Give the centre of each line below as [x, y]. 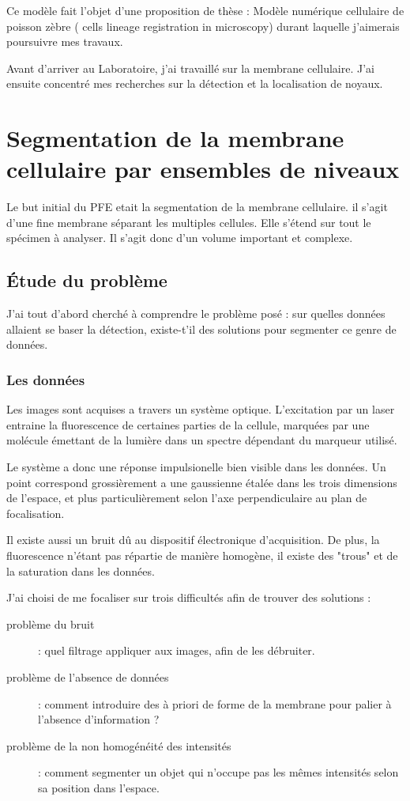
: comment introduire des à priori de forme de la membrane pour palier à [215, 703]
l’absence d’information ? [99, 719]
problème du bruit [51, 623]
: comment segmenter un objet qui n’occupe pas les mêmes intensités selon [218, 772]
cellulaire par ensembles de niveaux [203, 169]
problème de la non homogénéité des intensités [119, 745]
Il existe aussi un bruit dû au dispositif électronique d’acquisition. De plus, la [193, 540]
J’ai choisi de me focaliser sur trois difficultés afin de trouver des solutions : [189, 597]
